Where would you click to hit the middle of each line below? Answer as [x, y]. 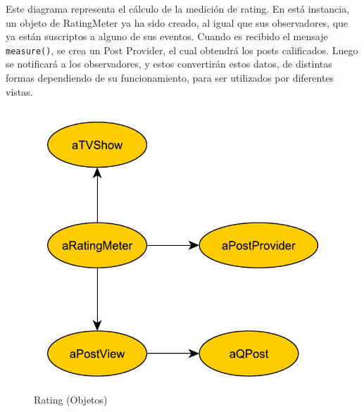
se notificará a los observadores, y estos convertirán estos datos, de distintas [169, 64]
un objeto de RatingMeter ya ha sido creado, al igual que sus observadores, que [177, 22]
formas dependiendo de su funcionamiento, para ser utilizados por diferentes [170, 78]
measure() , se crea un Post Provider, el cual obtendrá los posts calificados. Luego [182, 50]
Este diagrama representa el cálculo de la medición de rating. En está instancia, [178, 8]
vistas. [19, 91]
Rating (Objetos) [71, 400]
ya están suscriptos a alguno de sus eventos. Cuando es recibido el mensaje [167, 36]
